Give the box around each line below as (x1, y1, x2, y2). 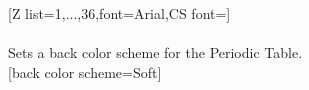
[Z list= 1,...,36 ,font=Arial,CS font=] (8, 3, 231, 23)
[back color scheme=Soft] (8, 61, 162, 82)
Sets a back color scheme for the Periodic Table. (8, 42, 303, 63)
